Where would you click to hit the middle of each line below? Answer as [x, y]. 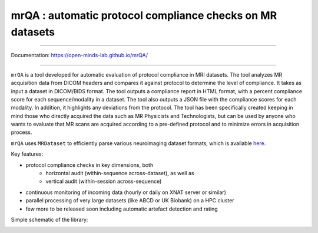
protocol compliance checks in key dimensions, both [90, 165]
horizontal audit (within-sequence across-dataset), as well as [120, 173]
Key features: [27, 154]
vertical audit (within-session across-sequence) [104, 181]
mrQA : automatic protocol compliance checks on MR [144, 15]
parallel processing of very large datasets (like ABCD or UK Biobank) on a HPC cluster [130, 201]
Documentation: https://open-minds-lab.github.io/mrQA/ [79, 55]
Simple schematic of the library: [49, 219]
